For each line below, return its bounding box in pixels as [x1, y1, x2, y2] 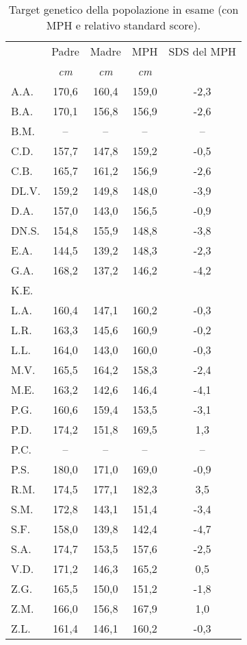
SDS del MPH [168, 43, 237, 59]
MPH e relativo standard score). [46, 17, 201, 33]
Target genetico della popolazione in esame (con [8, 1, 239, 17]
